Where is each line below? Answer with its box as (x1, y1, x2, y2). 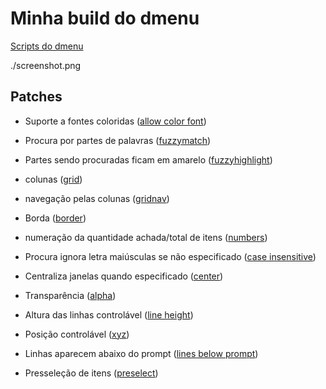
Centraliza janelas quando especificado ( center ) (24, 270, 224, 282)
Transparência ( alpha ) (24, 289, 117, 301)
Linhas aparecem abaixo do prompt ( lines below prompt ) (24, 347, 259, 359)
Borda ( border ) (24, 212, 87, 224)
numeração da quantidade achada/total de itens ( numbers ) (24, 231, 268, 243)
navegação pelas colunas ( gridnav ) (24, 192, 170, 204)
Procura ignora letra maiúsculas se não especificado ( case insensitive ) (24, 250, 317, 262)
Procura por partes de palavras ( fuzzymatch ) (24, 134, 212, 146)
